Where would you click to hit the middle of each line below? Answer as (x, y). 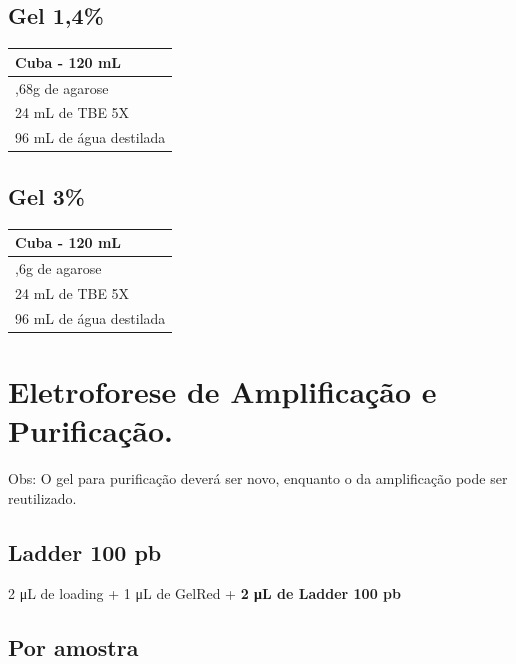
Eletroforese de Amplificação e (222, 390)
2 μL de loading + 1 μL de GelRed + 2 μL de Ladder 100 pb (204, 593)
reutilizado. (42, 497)
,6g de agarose (58, 267)
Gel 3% (46, 195)
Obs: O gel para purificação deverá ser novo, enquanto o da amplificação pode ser (258, 477)
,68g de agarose (62, 87)
